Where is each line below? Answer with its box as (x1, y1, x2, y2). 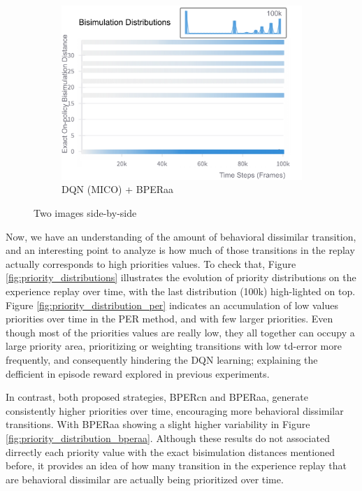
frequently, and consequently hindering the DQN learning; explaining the (6, 352, 318, 367)
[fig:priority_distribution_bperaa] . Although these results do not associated (6, 430, 330, 445)
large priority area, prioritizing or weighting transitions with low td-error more (6, 339, 342, 353)
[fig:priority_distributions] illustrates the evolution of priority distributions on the (6, 270, 356, 285)
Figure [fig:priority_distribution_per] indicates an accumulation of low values (6, 297, 338, 312)
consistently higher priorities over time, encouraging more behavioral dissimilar (6, 403, 344, 418)
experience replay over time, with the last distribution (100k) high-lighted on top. (6, 284, 356, 299)
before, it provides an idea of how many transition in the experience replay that (6, 458, 347, 473)
